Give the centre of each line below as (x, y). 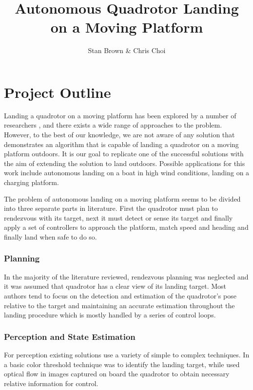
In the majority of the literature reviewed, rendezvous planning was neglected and (126, 276)
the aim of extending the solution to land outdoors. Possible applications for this (125, 163)
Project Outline (58, 92)
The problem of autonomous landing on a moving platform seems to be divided (122, 198)
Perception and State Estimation (70, 336)
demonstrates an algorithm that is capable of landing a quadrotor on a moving (121, 144)
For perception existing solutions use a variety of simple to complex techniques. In (127, 354)
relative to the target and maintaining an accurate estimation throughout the (119, 305)
